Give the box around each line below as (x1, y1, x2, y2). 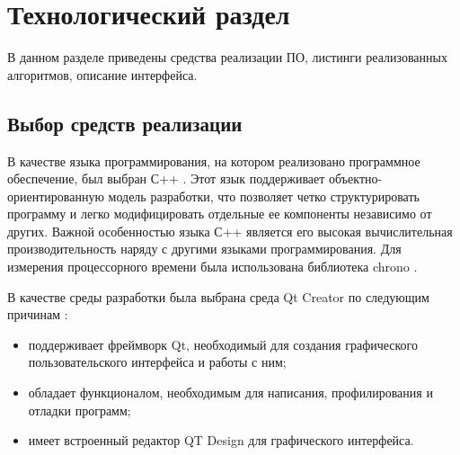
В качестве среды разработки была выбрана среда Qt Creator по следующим (7, 287, 429, 306)
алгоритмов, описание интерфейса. (7, 65, 198, 84)
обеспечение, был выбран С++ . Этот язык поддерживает (7, 169, 325, 188)
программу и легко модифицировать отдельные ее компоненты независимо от (7, 204, 432, 223)
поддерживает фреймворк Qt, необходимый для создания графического (28, 335, 418, 353)
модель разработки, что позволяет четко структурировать (108, 186, 420, 205)
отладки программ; (28, 400, 131, 419)
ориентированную (7, 186, 104, 205)
